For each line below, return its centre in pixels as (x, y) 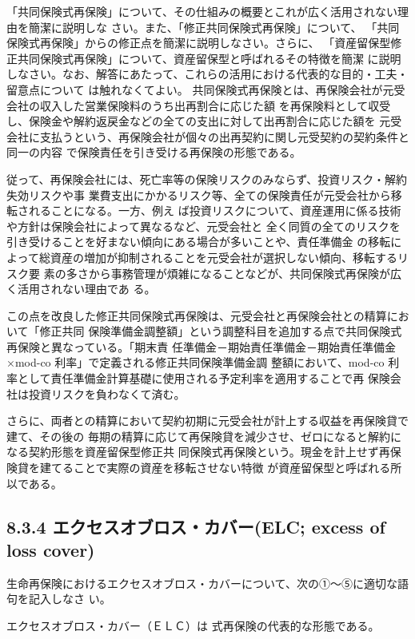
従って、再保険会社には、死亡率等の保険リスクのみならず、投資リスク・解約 (207, 179)
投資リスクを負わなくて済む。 (107, 393)
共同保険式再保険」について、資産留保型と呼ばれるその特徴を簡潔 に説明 (209, 58)
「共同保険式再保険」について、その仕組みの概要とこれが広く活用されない (202, 11)
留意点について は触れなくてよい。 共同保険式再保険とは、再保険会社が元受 (206, 89)
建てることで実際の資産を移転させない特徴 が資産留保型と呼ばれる (215, 468)
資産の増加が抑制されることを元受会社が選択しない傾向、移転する (223, 257)
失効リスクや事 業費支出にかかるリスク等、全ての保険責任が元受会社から (199, 194)
